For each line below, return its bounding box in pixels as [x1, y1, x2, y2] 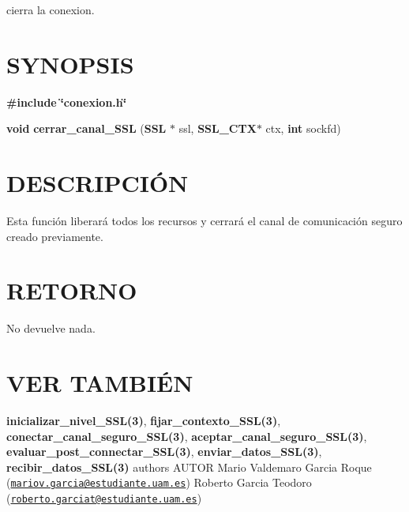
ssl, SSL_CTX [178, 120, 257, 137]
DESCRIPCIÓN [6, 167, 189, 199]
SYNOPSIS [6, 47, 134, 80]
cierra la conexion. [6, 2, 95, 17]
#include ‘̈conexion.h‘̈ [6, 93, 127, 110]
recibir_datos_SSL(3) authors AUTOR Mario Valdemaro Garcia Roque [6, 458, 372, 475]
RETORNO [6, 274, 137, 307]
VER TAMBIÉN [6, 367, 193, 399]
